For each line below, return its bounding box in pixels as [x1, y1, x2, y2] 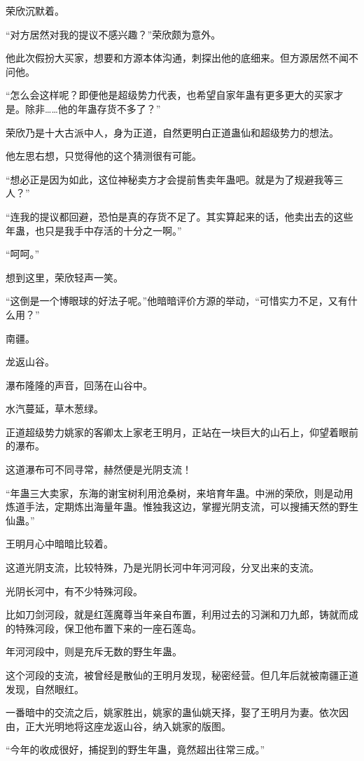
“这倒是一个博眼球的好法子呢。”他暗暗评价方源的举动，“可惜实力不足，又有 [6, 293, 348, 308]
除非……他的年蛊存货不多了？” [24, 101, 161, 116]
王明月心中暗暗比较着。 [6, 536, 113, 551]
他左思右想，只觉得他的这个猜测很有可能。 [6, 148, 202, 163]
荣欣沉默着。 [6, 4, 64, 18]
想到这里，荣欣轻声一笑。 [6, 270, 123, 284]
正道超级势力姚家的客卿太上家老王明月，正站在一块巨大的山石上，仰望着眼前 [6, 424, 358, 439]
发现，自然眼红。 [6, 681, 84, 696]
